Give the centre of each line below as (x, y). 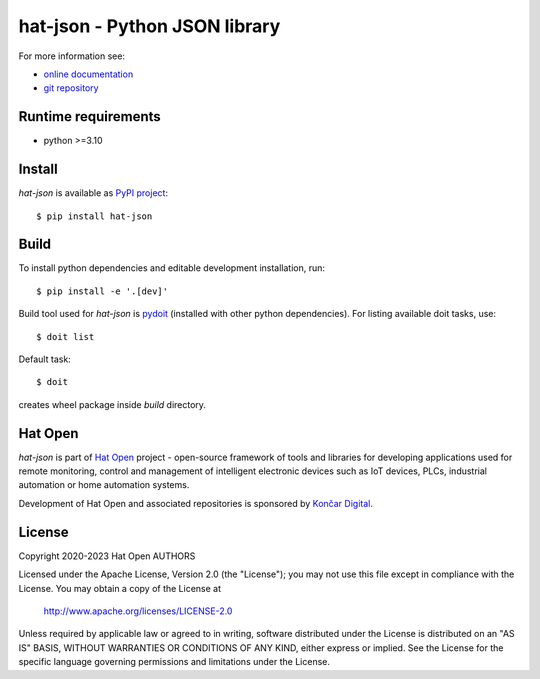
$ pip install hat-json (94, 216)
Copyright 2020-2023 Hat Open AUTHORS (107, 556)
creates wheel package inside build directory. (112, 404)
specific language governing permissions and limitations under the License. (174, 662)
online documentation (88, 74)
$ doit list (65, 336)
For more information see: (71, 56)
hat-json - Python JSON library (149, 26)
